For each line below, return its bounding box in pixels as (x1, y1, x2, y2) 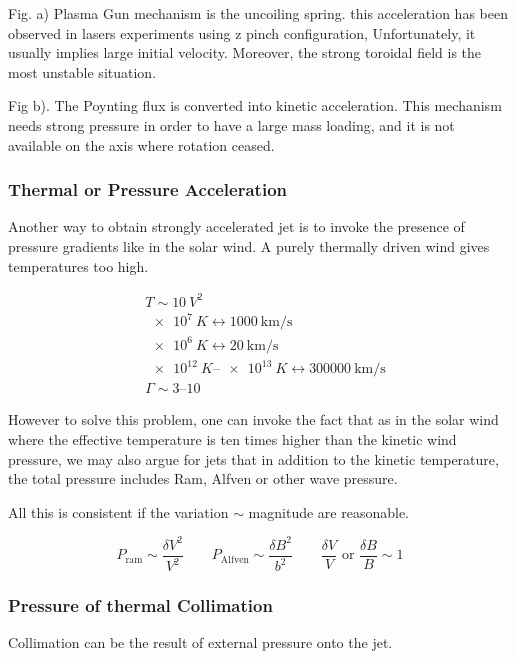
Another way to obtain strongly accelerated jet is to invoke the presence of (8, 216, 465, 237)
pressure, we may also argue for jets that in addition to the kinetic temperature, (8, 448, 499, 469)
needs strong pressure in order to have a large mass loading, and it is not (8, 114, 455, 135)
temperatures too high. (8, 255, 149, 276)
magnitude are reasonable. (248, 501, 409, 522)
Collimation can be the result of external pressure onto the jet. (8, 632, 393, 653)
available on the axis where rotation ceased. (8, 134, 275, 155)
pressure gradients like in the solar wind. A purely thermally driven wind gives (8, 235, 490, 256)
